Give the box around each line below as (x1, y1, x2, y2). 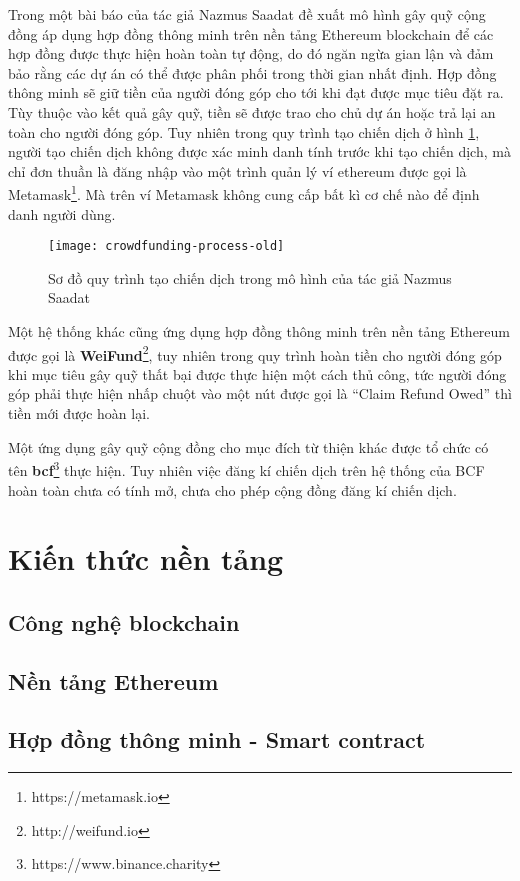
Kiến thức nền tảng (8, 538, 284, 579)
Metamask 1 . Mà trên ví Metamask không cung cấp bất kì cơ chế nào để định (8, 181, 480, 204)
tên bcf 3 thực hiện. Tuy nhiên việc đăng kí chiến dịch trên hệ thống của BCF (8, 457, 485, 480)
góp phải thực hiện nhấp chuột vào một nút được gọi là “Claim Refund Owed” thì (8, 383, 512, 404)
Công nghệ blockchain (8, 606, 240, 637)
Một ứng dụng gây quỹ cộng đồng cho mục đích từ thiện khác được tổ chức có (8, 436, 489, 457)
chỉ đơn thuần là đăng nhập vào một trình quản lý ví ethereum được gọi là (8, 160, 467, 181)
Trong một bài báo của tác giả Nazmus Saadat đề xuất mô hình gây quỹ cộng (8, 4, 486, 24)
